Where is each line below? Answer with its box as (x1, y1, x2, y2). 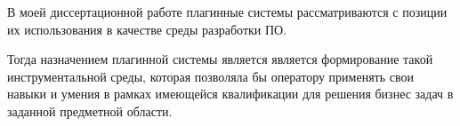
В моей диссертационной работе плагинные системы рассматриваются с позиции (7, 3, 448, 20)
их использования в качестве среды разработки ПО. (7, 20, 287, 38)
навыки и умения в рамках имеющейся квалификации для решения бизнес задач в (7, 84, 454, 103)
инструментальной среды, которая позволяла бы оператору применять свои (7, 67, 414, 85)
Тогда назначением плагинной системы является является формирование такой (7, 50, 433, 68)
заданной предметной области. (7, 101, 173, 120)
